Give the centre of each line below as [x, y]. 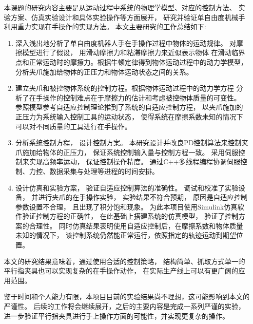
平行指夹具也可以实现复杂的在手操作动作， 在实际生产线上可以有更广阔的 [121, 271]
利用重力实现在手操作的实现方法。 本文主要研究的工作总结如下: [105, 27]
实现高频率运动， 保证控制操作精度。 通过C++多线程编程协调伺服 [135, 162]
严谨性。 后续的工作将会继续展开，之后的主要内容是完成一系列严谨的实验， [125, 306]
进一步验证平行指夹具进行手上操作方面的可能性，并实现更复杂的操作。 [117, 315]
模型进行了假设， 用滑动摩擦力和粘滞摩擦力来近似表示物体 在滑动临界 [134, 52]
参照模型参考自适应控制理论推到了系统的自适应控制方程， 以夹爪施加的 [129, 107]
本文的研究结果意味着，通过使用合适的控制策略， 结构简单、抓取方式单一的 [125, 261]
